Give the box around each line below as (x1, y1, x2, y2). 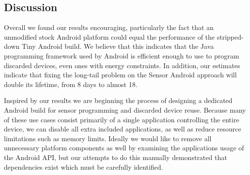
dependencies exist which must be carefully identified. (4, 161, 163, 172)
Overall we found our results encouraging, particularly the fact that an (4, 22, 214, 32)
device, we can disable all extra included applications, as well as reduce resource (4, 124, 241, 134)
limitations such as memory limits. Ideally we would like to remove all (4, 133, 212, 143)
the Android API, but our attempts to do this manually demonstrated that (4, 152, 227, 162)
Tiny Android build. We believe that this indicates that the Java (21, 41, 214, 51)
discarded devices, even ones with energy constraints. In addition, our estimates (4, 60, 240, 70)
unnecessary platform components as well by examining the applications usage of (4, 143, 244, 153)
